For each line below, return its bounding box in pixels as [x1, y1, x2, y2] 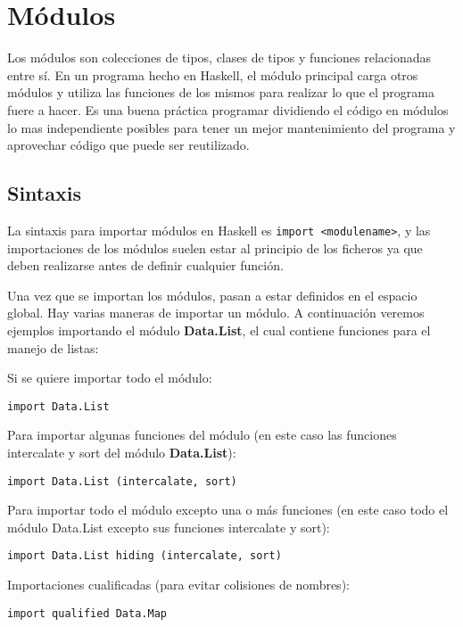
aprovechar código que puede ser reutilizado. [7, 136, 250, 154]
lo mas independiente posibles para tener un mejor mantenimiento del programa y [7, 118, 456, 136]
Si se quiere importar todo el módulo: [7, 368, 212, 387]
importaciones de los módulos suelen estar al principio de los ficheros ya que [7, 238, 423, 257]
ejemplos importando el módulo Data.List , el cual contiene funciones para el [7, 320, 431, 339]
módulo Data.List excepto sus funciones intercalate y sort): [7, 517, 330, 536]
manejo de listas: [7, 338, 99, 357]
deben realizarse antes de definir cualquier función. [7, 256, 284, 275]
